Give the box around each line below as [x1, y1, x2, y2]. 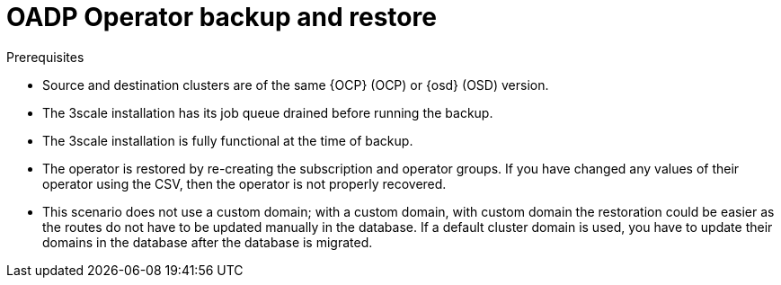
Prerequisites [6, 49, 84, 65]
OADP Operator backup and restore [6, 2, 437, 32]
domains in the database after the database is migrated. [42, 234, 373, 250]
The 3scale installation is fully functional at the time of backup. [42, 132, 413, 148]
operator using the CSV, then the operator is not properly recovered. [42, 175, 447, 191]
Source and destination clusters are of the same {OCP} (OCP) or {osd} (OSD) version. [42, 76, 549, 93]
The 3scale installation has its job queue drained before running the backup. [42, 104, 493, 120]
